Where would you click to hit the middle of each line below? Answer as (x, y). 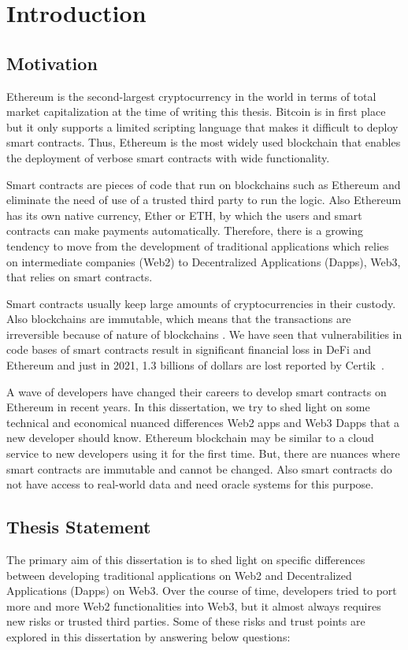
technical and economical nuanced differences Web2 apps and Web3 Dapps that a (203, 422)
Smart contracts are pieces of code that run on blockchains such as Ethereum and (204, 184)
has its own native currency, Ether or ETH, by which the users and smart (184, 215)
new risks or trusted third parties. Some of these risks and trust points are (186, 621)
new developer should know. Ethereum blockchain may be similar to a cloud (190, 438)
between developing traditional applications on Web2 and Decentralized (179, 575)
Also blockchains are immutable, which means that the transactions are (179, 319)
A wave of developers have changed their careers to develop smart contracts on (197, 391)
